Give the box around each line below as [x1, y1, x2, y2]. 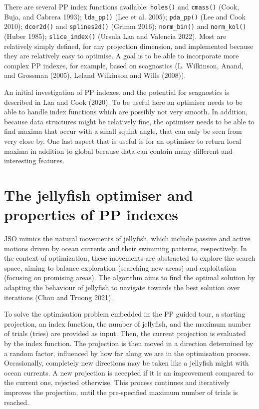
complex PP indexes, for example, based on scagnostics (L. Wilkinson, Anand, [4, 60, 244, 70]
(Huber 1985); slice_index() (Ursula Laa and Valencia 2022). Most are [4, 30, 227, 41]
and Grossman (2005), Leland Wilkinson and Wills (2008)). [4, 70, 186, 80]
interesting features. [4, 155, 64, 166]
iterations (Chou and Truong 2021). [4, 292, 113, 302]
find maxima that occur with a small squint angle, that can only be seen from [4, 126, 242, 136]
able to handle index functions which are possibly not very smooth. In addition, [4, 106, 248, 117]
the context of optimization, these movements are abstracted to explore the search [4, 253, 256, 263]
